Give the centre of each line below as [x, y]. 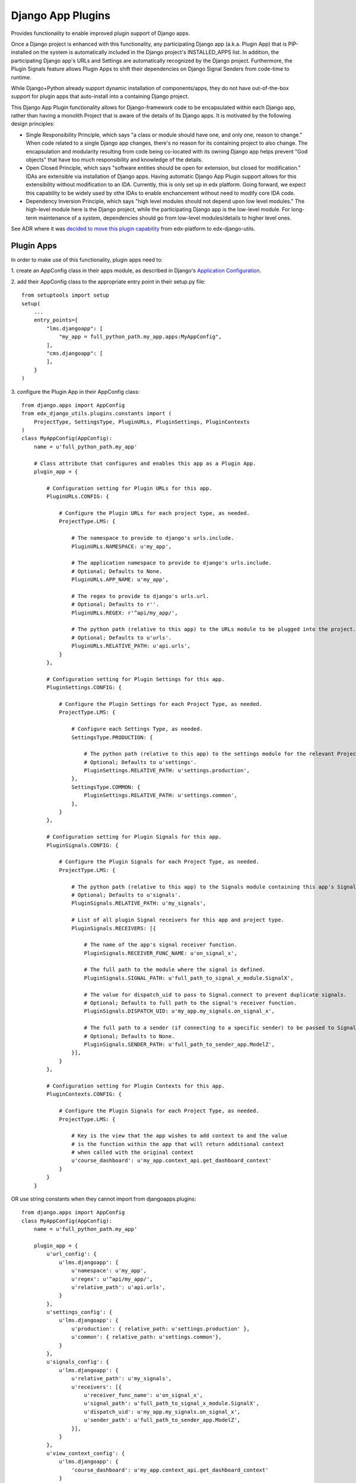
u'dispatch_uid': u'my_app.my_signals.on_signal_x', [162, 1412]
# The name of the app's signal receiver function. [160, 945]
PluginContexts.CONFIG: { [84, 1094]
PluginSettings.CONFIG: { [84, 688]
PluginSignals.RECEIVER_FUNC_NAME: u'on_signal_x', [160, 953]
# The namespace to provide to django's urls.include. [153, 538]
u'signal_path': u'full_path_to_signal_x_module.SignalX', [171, 1404]
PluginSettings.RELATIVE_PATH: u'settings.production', [167, 771]
